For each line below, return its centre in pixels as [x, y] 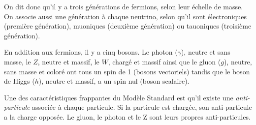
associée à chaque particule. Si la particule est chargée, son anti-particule [142, 107]
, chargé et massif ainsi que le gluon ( [164, 61]
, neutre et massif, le [68, 61]
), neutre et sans [206, 52]
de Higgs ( [19, 81]
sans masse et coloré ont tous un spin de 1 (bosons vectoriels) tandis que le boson [127, 71]
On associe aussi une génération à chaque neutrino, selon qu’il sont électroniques [125, 16]
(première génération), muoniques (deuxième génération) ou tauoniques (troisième [128, 26]
